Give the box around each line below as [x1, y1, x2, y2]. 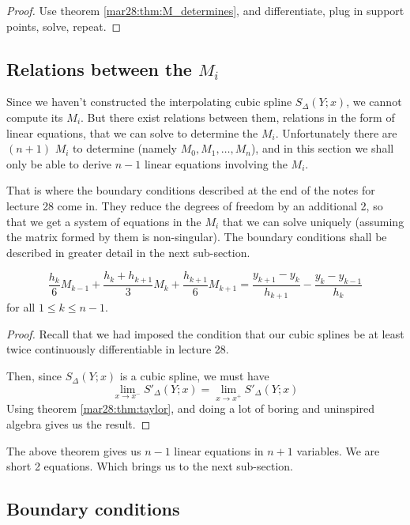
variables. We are [296, 442, 380, 459]
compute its [6, 108, 63, 125]
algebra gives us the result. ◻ [6, 416, 151, 432]
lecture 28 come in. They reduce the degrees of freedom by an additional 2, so [6, 197, 383, 213]
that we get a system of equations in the [6, 213, 201, 229]
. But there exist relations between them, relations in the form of [81, 108, 395, 125]
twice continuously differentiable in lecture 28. [6, 341, 229, 357]
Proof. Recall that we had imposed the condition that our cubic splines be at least [6, 325, 404, 342]
